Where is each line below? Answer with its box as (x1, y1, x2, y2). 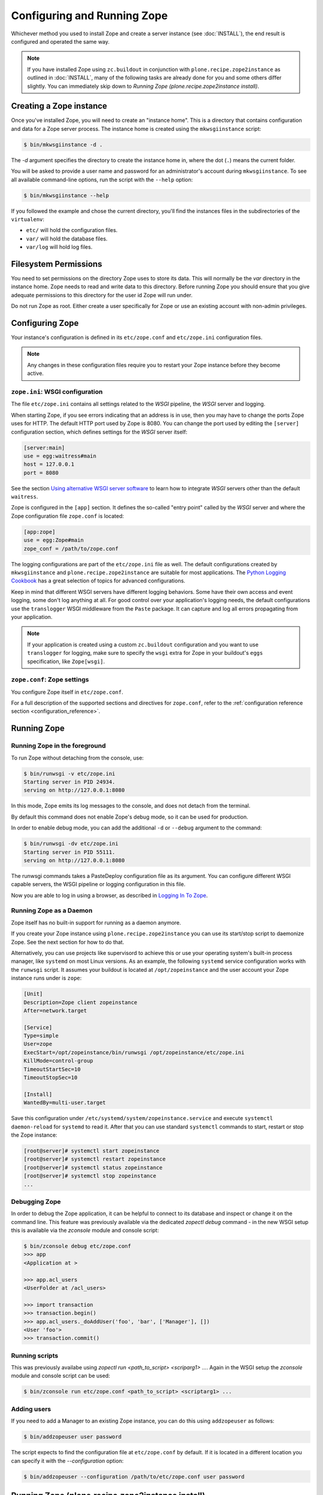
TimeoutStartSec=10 (23, 1066, 81, 1073)
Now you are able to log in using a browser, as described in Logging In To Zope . (11, 892, 208, 899)
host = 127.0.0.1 (23, 461, 75, 468)
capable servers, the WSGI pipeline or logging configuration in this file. (11, 881, 185, 888)
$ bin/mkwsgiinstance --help (23, 192, 109, 199)
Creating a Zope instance (11, 101, 108, 111)
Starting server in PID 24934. (23, 778, 116, 785)
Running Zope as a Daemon (11, 907, 93, 915)
